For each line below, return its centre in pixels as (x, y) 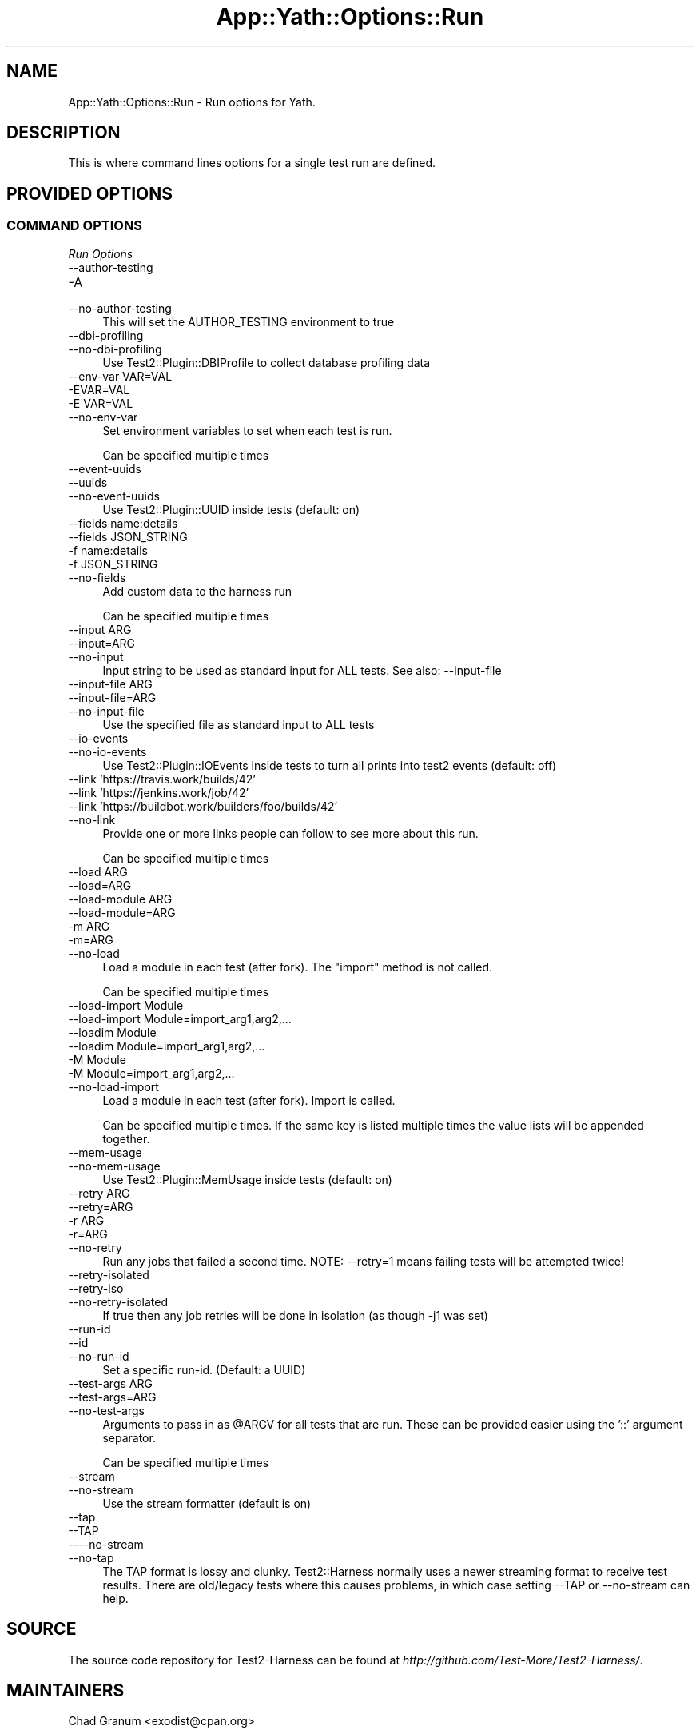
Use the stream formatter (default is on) (207, 1503)
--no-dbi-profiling (115, 349)
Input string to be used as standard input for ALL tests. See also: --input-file (302, 670)
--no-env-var (103, 417)
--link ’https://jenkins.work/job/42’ (159, 792)
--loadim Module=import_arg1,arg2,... (167, 1046)
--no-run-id (99, 1356)
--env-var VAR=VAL (120, 376)
